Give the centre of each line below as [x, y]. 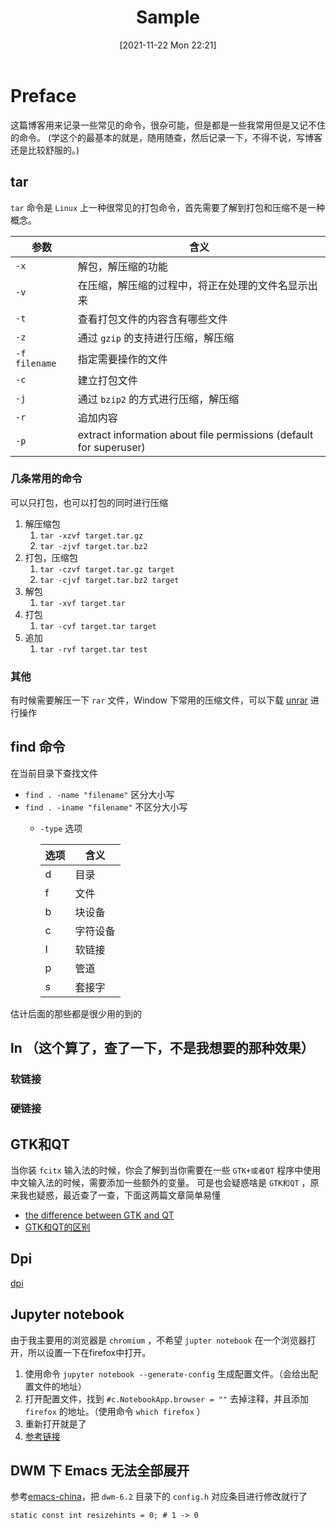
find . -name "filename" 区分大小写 [99, 794]
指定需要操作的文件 [122, 359]
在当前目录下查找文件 [54, 773]
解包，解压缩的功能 [122, 266]
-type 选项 [61, 828]
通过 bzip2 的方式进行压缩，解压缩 [158, 399]
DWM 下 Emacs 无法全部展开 [100, 1470]
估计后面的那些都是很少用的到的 [76, 1013]
